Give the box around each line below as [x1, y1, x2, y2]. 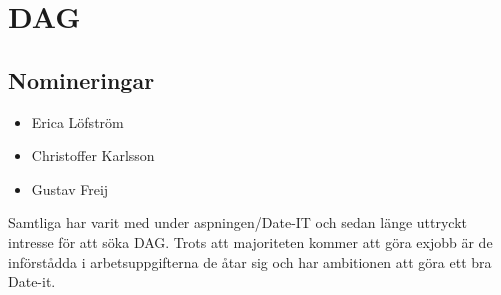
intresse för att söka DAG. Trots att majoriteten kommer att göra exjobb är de [8, 231, 493, 252]
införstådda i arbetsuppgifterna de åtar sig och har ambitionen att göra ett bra [8, 251, 492, 272]
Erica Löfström [31, 111, 124, 132]
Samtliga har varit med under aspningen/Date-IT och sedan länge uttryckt [8, 212, 468, 233]
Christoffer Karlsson [31, 145, 155, 166]
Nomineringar [8, 64, 155, 95]
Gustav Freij [31, 178, 109, 199]
